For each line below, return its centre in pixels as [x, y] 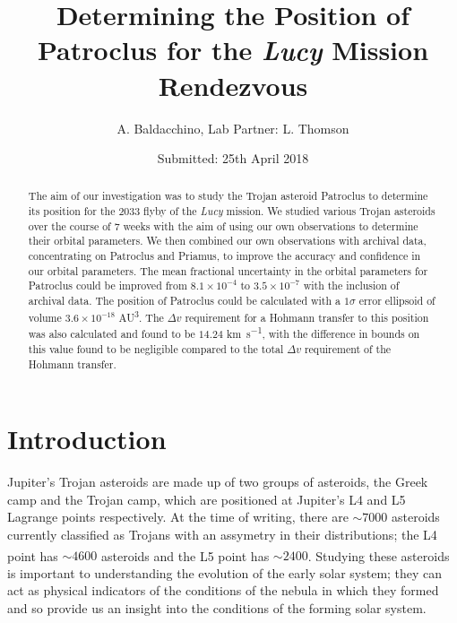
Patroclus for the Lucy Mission [233, 50]
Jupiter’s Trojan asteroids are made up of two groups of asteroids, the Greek [218, 482]
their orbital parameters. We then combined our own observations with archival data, [227, 241]
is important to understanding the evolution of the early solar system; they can [225, 572]
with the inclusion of [351, 286]
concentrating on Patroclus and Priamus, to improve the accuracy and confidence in [224, 256]
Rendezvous [233, 85]
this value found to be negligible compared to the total [156, 348]
